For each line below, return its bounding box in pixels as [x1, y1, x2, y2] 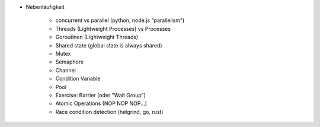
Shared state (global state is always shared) [55, 42, 162, 49]
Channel [55, 66, 76, 74]
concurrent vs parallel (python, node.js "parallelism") [55, 17, 185, 24]
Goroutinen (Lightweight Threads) [55, 33, 139, 41]
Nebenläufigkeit [25, 4, 65, 10]
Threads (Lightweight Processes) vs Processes [55, 25, 171, 32]
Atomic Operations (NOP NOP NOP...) [55, 100, 148, 107]
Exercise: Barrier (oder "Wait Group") [55, 91, 146, 99]
